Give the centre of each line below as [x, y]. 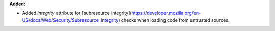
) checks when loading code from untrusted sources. [174, 20]
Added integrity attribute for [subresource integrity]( [77, 13]
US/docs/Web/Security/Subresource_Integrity [70, 20]
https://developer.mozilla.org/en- [166, 13]
